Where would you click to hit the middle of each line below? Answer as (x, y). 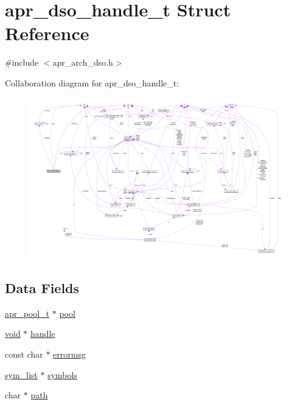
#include (22, 62)
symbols (62, 374)
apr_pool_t (27, 313)
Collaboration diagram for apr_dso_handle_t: (92, 82)
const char (24, 354)
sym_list (21, 374)
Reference (47, 33)
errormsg (69, 354)
